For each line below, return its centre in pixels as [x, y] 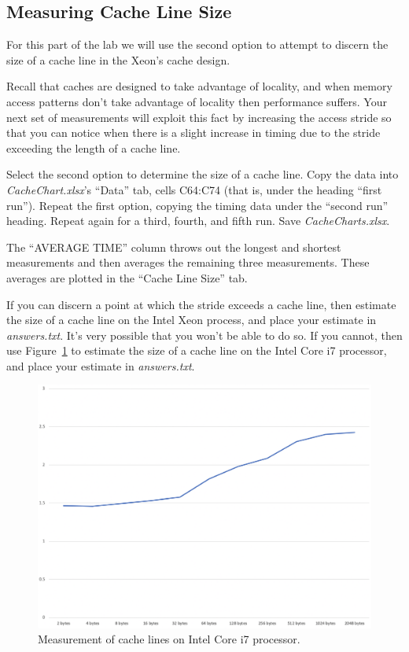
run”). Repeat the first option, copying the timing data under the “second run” [197, 205]
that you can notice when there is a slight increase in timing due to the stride [193, 133]
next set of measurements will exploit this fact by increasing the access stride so [199, 117]
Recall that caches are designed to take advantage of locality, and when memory [199, 86]
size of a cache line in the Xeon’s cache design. [118, 59]
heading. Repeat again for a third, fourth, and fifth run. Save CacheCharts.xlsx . [198, 221]
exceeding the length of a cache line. [94, 147]
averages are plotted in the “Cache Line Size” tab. [127, 277]
